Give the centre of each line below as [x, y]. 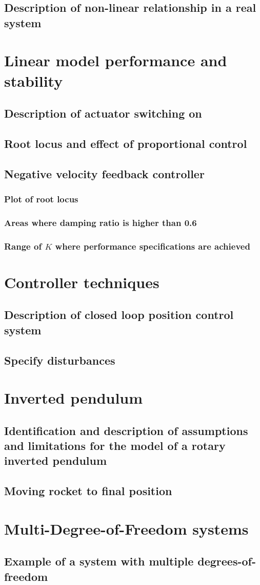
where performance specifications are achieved [153, 246]
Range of [23, 246]
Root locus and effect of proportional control [126, 143]
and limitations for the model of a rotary [115, 446]
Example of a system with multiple [99, 561]
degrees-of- [227, 561]
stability [34, 80]
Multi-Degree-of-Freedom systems [126, 528]
